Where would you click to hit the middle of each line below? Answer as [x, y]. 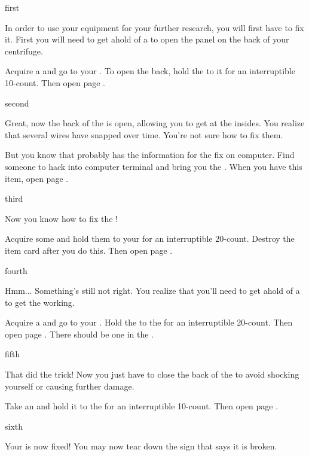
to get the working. [40, 302]
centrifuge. [24, 51]
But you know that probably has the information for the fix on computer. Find [150, 155]
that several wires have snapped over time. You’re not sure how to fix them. [144, 134]
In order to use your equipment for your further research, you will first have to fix [154, 27]
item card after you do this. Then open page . [89, 250]
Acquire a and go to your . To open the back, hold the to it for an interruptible [150, 71]
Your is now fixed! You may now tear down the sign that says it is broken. [141, 446]
